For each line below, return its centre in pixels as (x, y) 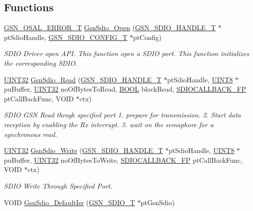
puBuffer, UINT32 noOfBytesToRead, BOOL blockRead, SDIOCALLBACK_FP (125, 89)
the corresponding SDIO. (41, 63)
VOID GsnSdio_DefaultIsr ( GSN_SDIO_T (69, 202)
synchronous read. (31, 134)
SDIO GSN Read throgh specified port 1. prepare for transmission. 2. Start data (122, 115)
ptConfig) (147, 37)
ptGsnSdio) (158, 202)
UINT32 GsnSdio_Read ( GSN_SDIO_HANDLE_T (83, 79)
